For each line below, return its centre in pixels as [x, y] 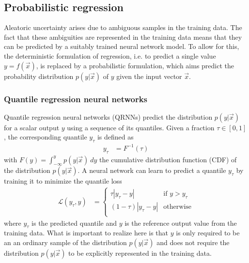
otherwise [178, 207]
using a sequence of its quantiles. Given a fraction [141, 127]
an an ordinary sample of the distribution [65, 242]
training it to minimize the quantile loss [63, 181]
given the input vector [149, 76]
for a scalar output [32, 127]
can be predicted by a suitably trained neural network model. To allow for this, [122, 46]
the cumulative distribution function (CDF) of [168, 159]
